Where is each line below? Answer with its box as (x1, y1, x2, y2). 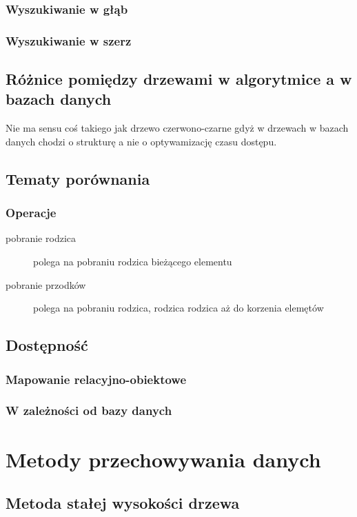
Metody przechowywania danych (6, 445, 321, 473)
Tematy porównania (6, 168, 150, 189)
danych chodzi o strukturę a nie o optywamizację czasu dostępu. (6, 134, 277, 148)
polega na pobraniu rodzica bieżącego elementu (33, 254, 232, 269)
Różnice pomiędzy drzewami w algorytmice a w (6, 68, 352, 90)
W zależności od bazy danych (6, 402, 172, 419)
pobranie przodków (6, 277, 86, 292)
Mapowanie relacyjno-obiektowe (6, 370, 187, 387)
